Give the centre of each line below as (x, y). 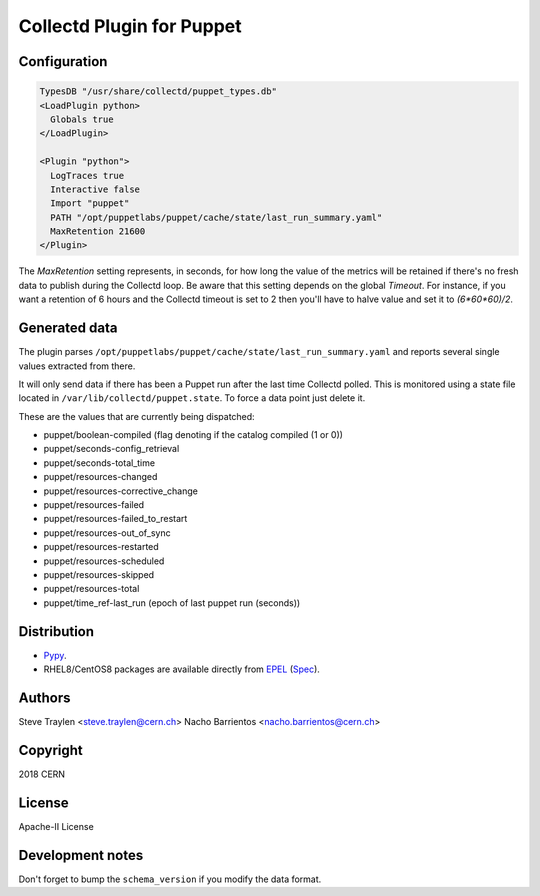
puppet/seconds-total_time (99, 462)
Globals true (82, 119)
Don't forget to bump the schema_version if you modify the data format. (170, 879)
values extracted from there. (77, 366)
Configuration (63, 61)
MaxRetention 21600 (98, 231)
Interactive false (95, 189)
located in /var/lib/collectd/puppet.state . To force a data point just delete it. (192, 398)
